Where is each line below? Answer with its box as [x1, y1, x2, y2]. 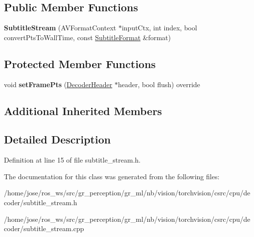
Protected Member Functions [4, 56, 156, 71]
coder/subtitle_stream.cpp [4, 223, 84, 234]
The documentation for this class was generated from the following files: [4, 171, 220, 181]
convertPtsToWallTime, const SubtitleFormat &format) [4, 32, 171, 42]
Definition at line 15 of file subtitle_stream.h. [4, 155, 141, 165]
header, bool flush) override [118, 79, 200, 89]
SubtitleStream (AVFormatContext [4, 23, 116, 33]
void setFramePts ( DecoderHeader [4, 79, 113, 89]
